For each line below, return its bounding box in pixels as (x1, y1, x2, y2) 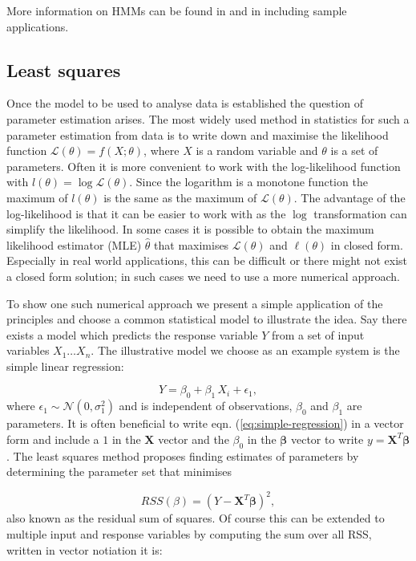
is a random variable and (196, 142, 318, 159)
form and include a (6, 430, 99, 447)
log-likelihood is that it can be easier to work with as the (6, 205, 286, 222)
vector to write (290, 430, 364, 447)
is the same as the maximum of (103, 189, 257, 205)
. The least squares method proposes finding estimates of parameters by (6, 447, 359, 464)
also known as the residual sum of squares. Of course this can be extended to (6, 510, 385, 526)
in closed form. (330, 236, 403, 253)
